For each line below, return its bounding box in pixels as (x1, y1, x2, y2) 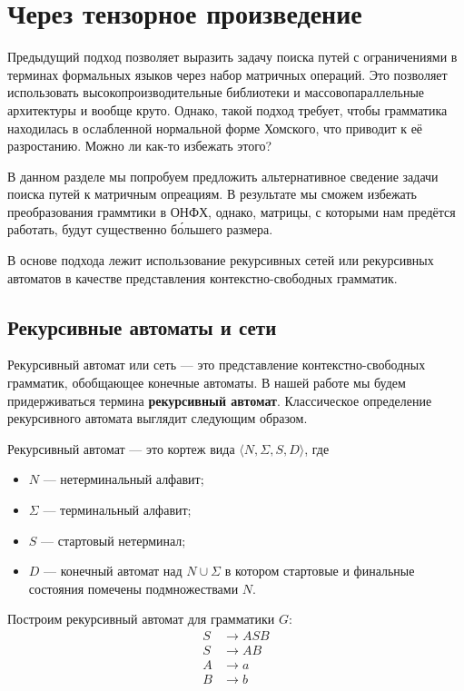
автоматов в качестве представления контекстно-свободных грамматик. (7, 268, 398, 287)
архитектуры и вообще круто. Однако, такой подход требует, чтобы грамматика (7, 100, 448, 119)
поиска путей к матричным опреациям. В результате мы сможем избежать (7, 184, 417, 203)
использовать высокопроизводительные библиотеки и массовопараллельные (7, 83, 425, 102)
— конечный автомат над (44, 561, 183, 580)
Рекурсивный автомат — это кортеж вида (7, 439, 235, 458)
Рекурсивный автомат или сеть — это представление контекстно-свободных (7, 355, 426, 374)
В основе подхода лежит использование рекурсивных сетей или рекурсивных (7, 251, 434, 270)
